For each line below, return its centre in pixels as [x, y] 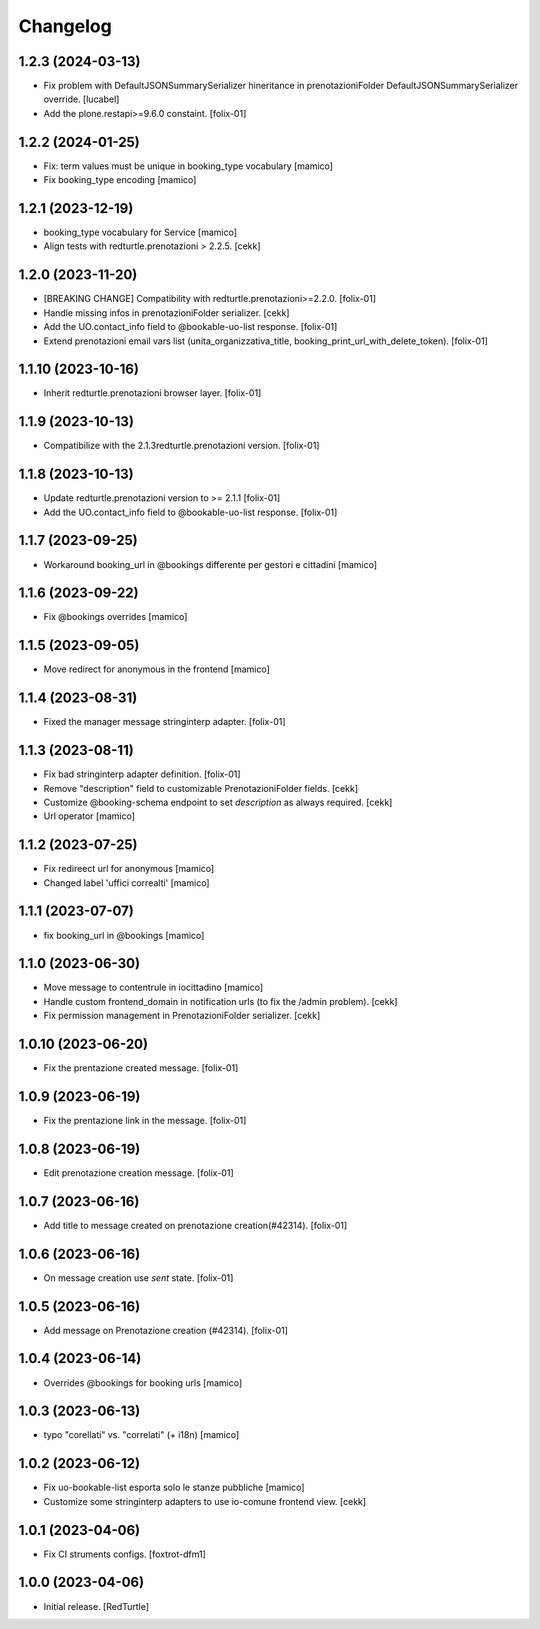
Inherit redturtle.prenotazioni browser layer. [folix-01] [152, 393]
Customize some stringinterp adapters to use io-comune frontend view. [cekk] [205, 1501]
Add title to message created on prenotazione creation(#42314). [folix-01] [195, 1225]
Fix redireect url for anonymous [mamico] [129, 869]
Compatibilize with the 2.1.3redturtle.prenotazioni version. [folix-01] [181, 446]
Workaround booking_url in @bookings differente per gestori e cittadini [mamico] [210, 564]
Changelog [65, 26]
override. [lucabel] [81, 99]
